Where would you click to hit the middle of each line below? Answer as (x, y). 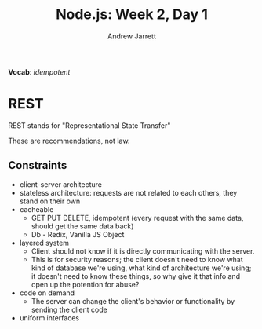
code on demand (47, 293)
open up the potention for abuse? (85, 284)
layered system (44, 243)
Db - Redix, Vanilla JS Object (78, 234)
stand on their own (50, 201)
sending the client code (69, 309)
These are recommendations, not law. (69, 141)
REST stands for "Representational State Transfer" (89, 125)
